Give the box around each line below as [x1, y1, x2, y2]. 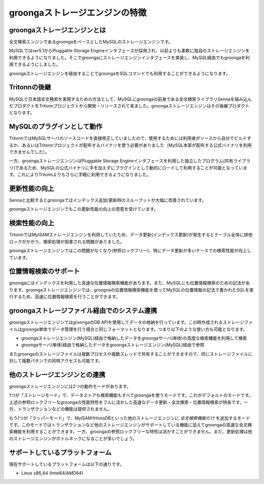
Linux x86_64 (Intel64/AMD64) [21, 470, 84, 476]
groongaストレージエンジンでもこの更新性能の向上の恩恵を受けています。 [9, 206, 158, 212]
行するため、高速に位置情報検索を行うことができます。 [9, 294, 120, 300]
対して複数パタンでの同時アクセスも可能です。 [9, 358, 103, 364]
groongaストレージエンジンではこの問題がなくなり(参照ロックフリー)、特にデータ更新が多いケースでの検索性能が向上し [9, 248, 252, 253]
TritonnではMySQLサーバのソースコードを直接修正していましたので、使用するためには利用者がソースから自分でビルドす [9, 135, 252, 141]
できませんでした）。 [9, 149, 50, 155]
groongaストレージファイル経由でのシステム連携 [9, 307, 157, 315]
